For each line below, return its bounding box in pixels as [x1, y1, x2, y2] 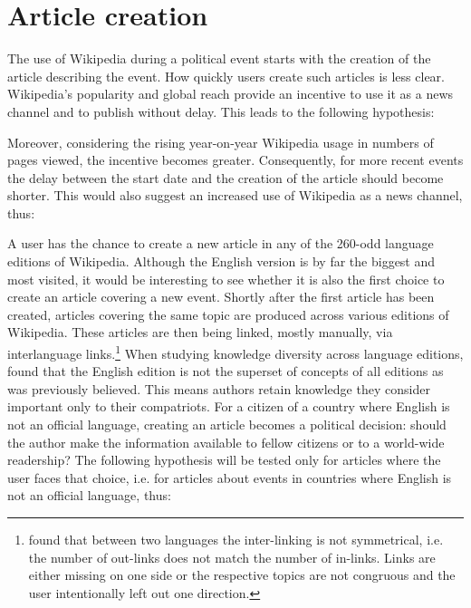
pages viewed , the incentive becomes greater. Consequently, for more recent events [7, 150, 464, 169]
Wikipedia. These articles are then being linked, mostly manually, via [7, 323, 393, 342]
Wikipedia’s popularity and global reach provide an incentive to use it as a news [7, 84, 453, 103]
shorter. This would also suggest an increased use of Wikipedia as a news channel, [7, 186, 463, 205]
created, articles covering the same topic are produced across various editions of [7, 304, 449, 323]
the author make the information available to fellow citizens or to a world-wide [7, 432, 445, 451]
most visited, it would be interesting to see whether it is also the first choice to [7, 269, 445, 288]
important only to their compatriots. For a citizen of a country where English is [7, 397, 450, 416]
